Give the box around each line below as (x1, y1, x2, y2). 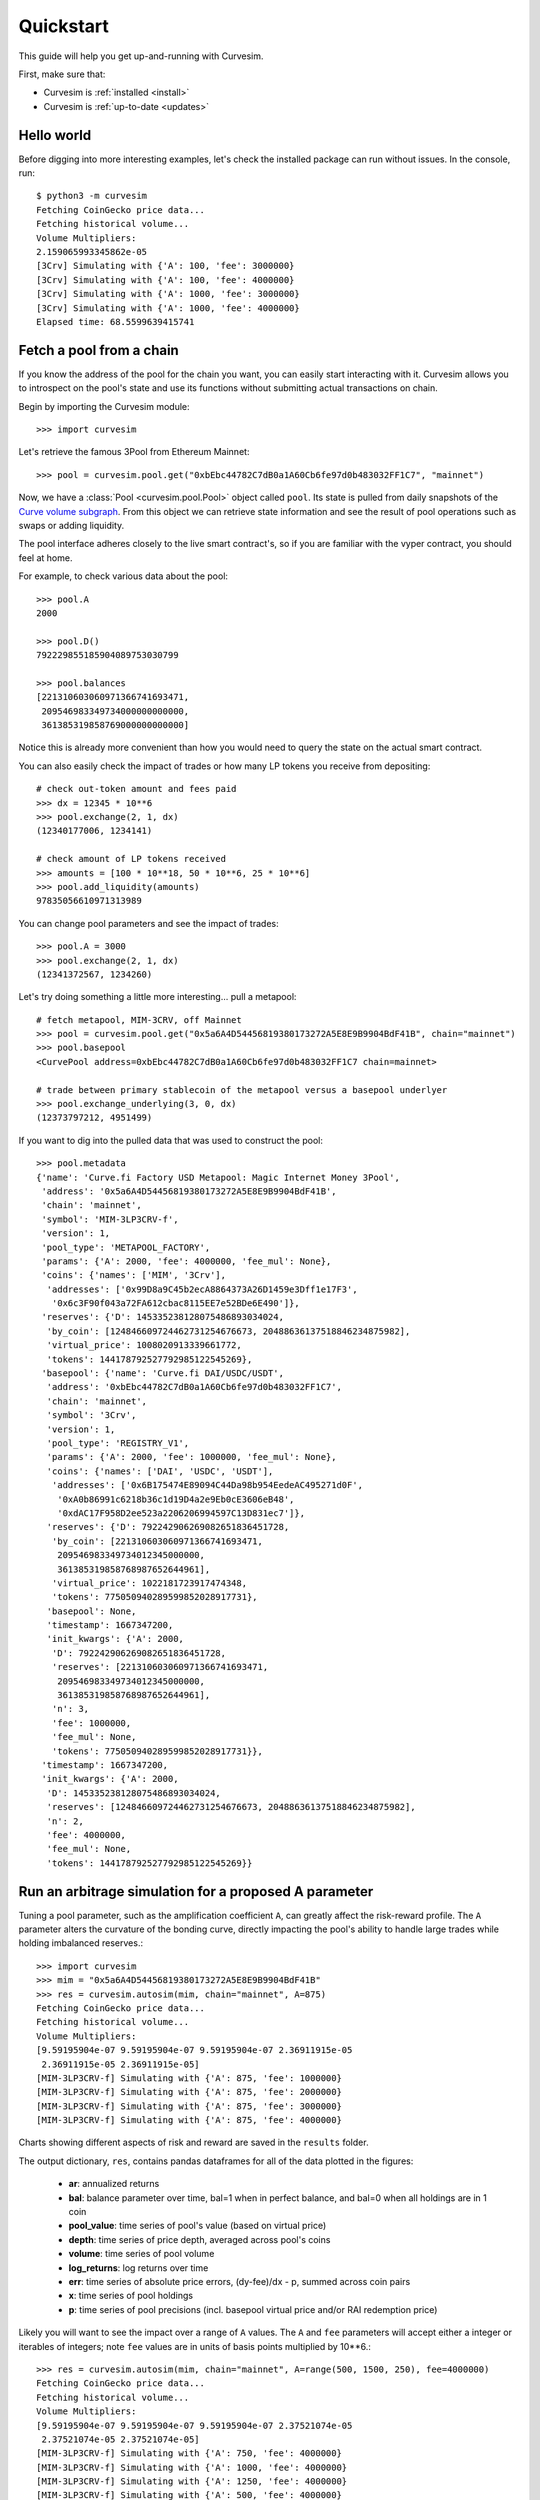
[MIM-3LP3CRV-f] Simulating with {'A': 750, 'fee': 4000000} (36, 2448, 342, 2459)
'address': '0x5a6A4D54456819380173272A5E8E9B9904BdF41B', (41, 1185, 337, 1197)
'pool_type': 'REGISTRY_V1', (46, 1438, 190, 1449)
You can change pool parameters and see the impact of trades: (18, 917, 279, 929)
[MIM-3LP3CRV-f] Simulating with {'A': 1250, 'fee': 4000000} (36, 2476, 348, 2487)
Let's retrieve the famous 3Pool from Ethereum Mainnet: (18, 446, 250, 458)
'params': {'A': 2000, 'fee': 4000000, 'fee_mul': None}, (41, 1255, 332, 1267)
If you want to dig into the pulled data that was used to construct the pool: (18, 1134, 324, 1146)
